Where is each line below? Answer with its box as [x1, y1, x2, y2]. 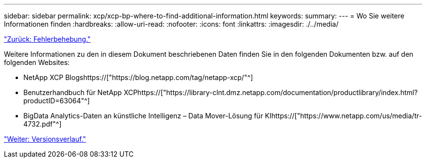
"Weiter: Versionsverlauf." [4, 135, 86, 143]
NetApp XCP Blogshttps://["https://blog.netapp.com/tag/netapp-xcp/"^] [23, 73, 253, 81]
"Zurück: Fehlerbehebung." [4, 35, 91, 43]
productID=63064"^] [23, 97, 90, 105]
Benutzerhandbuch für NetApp [23, 88, 122, 97]
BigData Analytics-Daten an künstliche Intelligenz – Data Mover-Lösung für [23, 112, 263, 120]
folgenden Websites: [4, 58, 70, 66]
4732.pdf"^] [23, 120, 62, 128]
